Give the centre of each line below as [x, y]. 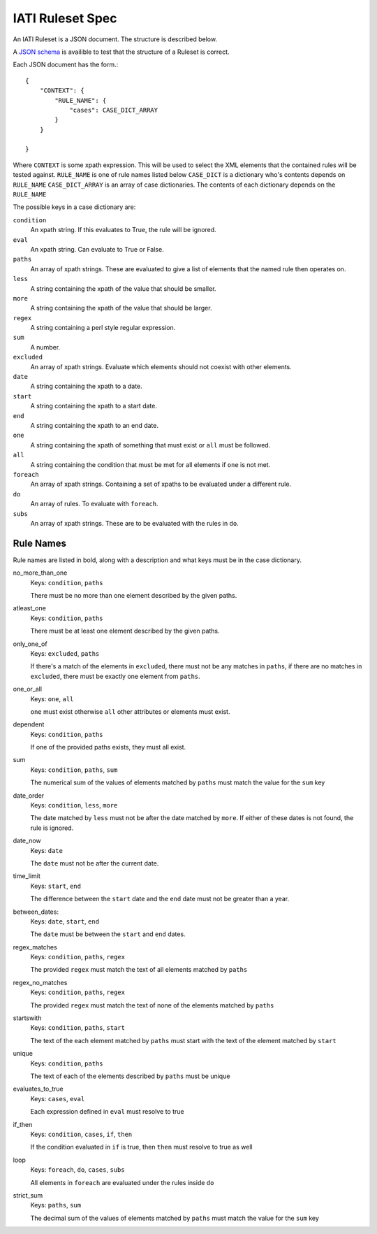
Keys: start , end [56, 886]
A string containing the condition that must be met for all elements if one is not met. [150, 464]
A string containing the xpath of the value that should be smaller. [123, 288]
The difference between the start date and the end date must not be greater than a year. [160, 899]
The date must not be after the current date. [95, 863]
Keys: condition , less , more [74, 805]
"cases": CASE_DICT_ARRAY [114, 110]
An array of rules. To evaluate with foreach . [94, 504]
